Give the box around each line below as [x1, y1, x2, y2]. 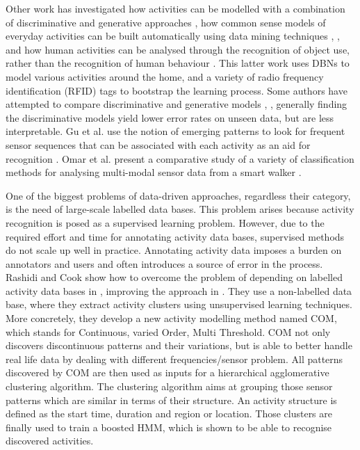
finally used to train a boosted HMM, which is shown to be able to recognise [6, 419, 332, 434]
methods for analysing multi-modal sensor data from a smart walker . [6, 165, 302, 179]
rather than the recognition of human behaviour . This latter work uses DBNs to [6, 56, 350, 70]
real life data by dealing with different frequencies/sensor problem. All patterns [6, 351, 343, 366]
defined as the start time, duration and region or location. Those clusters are [6, 406, 333, 421]
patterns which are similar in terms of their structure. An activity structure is [6, 392, 337, 407]
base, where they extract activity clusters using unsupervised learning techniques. [6, 297, 352, 312]
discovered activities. [6, 433, 94, 448]
